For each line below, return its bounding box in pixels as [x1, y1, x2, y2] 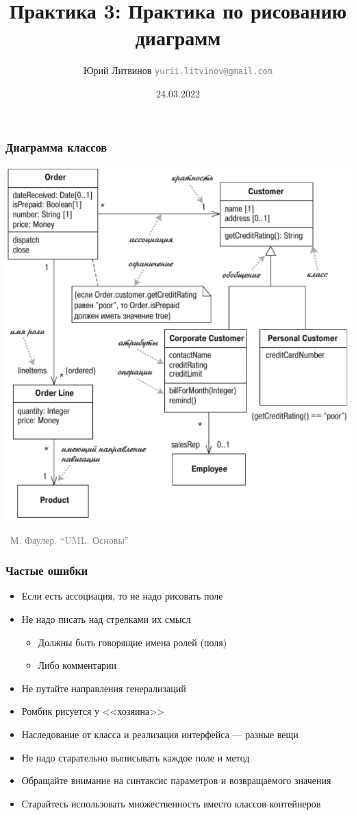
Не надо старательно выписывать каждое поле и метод [21, 750, 250, 764]
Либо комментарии [38, 658, 117, 672]
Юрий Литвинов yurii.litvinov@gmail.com [84, 63, 272, 78]
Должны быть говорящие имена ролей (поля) [38, 635, 227, 649]
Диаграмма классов [5, 138, 107, 155]
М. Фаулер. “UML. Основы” [10, 532, 129, 547]
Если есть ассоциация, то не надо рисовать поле [21, 589, 223, 603]
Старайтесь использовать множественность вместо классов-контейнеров [21, 796, 321, 810]
